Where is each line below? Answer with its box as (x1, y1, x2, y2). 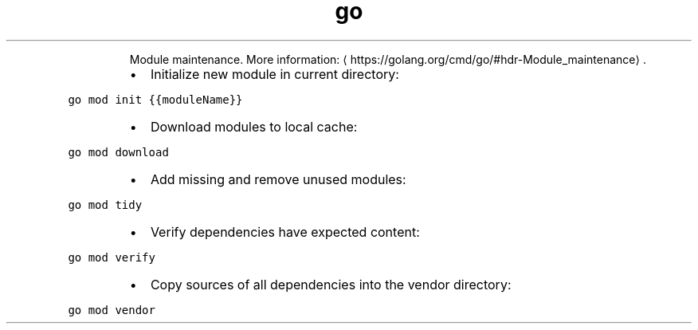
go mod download (68, 145, 169, 159)
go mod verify (68, 250, 155, 264)
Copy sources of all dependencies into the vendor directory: (150, 276, 512, 293)
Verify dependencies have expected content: (150, 223, 420, 240)
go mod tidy (68, 198, 143, 211)
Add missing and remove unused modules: (150, 171, 406, 187)
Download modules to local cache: (150, 118, 358, 135)
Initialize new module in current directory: (150, 65, 399, 82)
